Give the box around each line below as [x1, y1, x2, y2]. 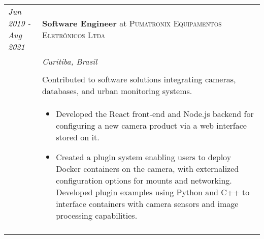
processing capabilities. [56, 210, 138, 221]
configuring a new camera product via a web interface [56, 119, 247, 131]
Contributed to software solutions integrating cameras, [42, 73, 236, 85]
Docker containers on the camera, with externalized [56, 163, 239, 174]
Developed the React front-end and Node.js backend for [56, 108, 254, 119]
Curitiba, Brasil [42, 55, 97, 67]
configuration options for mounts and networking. [56, 174, 232, 186]
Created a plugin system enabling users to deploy [56, 151, 232, 163]
